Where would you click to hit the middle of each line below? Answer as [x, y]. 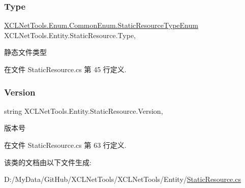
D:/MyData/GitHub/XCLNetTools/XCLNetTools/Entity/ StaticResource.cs [122, 179]
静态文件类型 [25, 52]
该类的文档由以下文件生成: [48, 162]
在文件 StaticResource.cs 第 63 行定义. [65, 145]
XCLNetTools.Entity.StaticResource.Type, [70, 35]
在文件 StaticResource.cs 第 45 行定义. [65, 69]
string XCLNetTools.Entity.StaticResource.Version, [84, 111]
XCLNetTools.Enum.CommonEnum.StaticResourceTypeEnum [101, 25]
